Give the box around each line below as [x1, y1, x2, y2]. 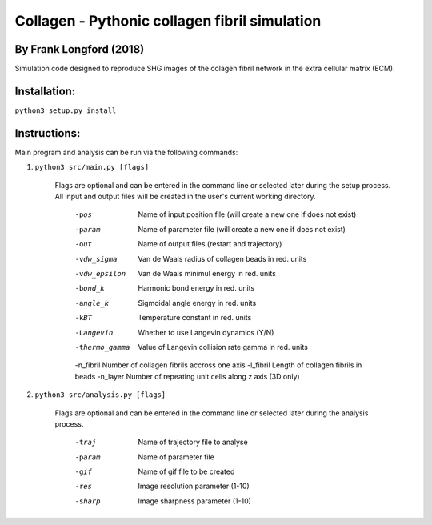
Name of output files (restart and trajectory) [138, 239, 282, 249]
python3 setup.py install [14, 106, 117, 115]
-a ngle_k [74, 299, 110, 307]
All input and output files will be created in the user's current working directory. [54, 192, 316, 202]
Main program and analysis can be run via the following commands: [14, 147, 238, 157]
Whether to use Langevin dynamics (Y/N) [138, 327, 274, 337]
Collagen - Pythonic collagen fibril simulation [14, 12, 322, 30]
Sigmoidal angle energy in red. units [138, 298, 257, 307]
